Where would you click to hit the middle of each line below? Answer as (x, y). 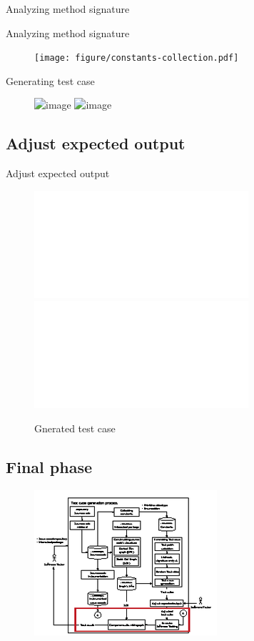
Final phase (49, 467)
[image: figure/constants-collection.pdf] (137, 58)
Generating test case (50, 80)
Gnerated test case (75, 428)
